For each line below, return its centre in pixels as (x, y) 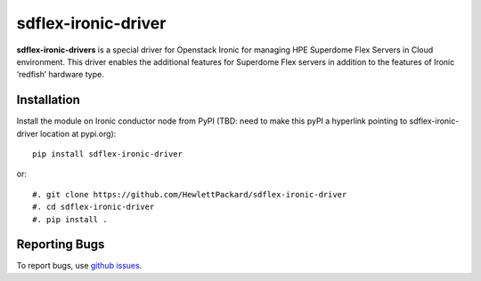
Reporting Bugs (61, 245)
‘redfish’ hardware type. (60, 75)
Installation (48, 100)
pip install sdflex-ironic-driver (107, 154)
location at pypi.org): (78, 133)
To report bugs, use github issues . (79, 266)
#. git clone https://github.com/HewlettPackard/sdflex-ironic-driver (190, 194)
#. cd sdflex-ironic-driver (94, 207)
